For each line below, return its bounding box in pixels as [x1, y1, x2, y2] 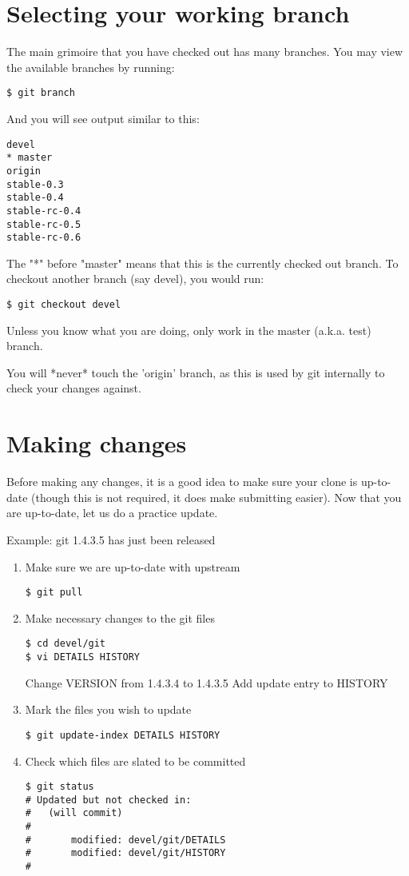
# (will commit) [25, 807, 123, 819]
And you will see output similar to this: [6, 109, 200, 126]
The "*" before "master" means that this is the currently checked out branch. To [6, 254, 399, 271]
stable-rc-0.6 [6, 232, 81, 244]
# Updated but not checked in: [25, 794, 192, 806]
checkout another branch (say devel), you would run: [6, 270, 264, 287]
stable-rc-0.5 [6, 218, 81, 230]
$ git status [25, 781, 94, 793]
